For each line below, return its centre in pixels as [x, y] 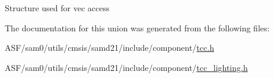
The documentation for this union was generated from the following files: [137, 27]
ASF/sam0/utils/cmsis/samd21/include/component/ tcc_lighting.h [126, 67]
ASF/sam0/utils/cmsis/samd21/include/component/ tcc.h [109, 48]
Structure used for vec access [57, 8]
